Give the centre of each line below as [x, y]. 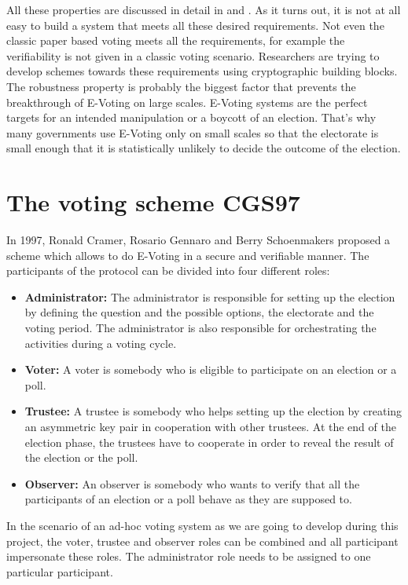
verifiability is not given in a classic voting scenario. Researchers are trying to [193, 55]
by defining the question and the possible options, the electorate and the [199, 312]
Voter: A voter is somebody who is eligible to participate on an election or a [211, 369]
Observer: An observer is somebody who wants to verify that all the [192, 483]
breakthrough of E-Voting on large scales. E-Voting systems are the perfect [187, 102]
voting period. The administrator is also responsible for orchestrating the [200, 328]
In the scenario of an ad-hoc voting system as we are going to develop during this [202, 525]
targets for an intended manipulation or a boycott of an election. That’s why [191, 117]
